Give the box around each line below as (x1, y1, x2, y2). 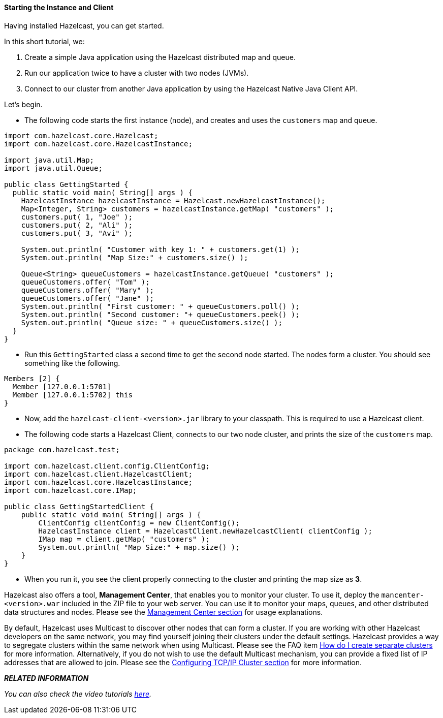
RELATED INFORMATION (4, 673, 89, 682)
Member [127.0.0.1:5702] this (12, 390, 133, 399)
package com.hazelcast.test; (4, 445, 120, 454)
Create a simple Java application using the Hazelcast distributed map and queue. (24, 52, 296, 61)
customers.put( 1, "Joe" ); (21, 212, 133, 221)
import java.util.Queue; (4, 164, 103, 172)
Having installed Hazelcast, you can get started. (4, 21, 164, 30)
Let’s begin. (4, 100, 43, 109)
